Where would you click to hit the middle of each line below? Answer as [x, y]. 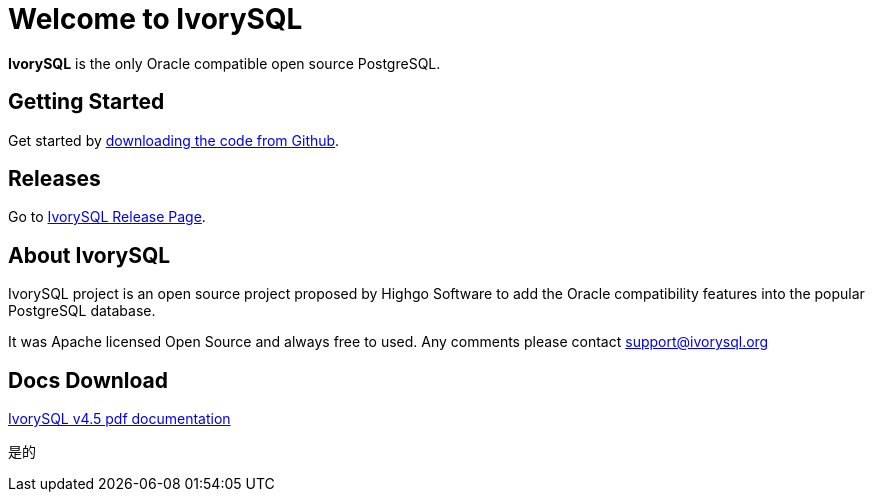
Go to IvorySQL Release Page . [107, 217]
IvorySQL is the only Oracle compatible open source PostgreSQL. [224, 63]
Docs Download [88, 380]
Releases [54, 179]
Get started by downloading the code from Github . [174, 140]
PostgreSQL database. [82, 311]
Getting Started [86, 102]
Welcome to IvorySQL [155, 19]
